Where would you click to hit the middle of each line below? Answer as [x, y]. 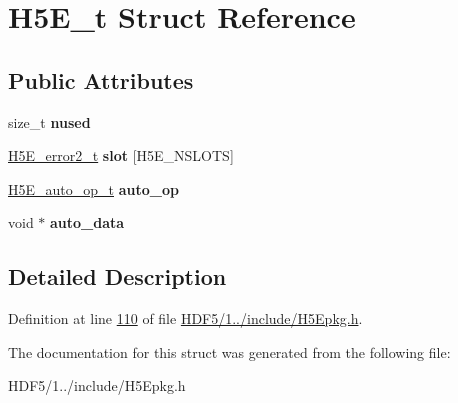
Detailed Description [117, 276]
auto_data [87, 222]
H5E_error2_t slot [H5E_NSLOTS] [121, 155]
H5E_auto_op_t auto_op [93, 188]
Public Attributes [101, 79]
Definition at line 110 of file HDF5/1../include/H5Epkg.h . [185, 318]
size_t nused [49, 121]
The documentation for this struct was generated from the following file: [229, 351]
